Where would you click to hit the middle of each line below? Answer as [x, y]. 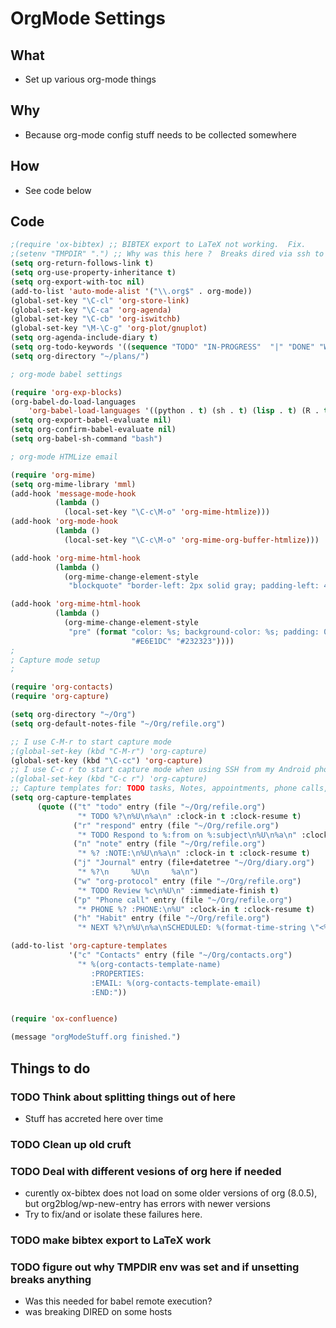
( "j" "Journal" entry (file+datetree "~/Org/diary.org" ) [194, 863]
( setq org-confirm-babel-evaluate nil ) [93, 430]
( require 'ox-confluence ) [64, 1019]
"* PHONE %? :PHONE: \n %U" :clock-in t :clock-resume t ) [196, 909]
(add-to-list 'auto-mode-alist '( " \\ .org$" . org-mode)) [131, 291]
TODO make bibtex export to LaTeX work [111, 1240]
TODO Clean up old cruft [71, 1144]
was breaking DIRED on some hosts [98, 1312]
